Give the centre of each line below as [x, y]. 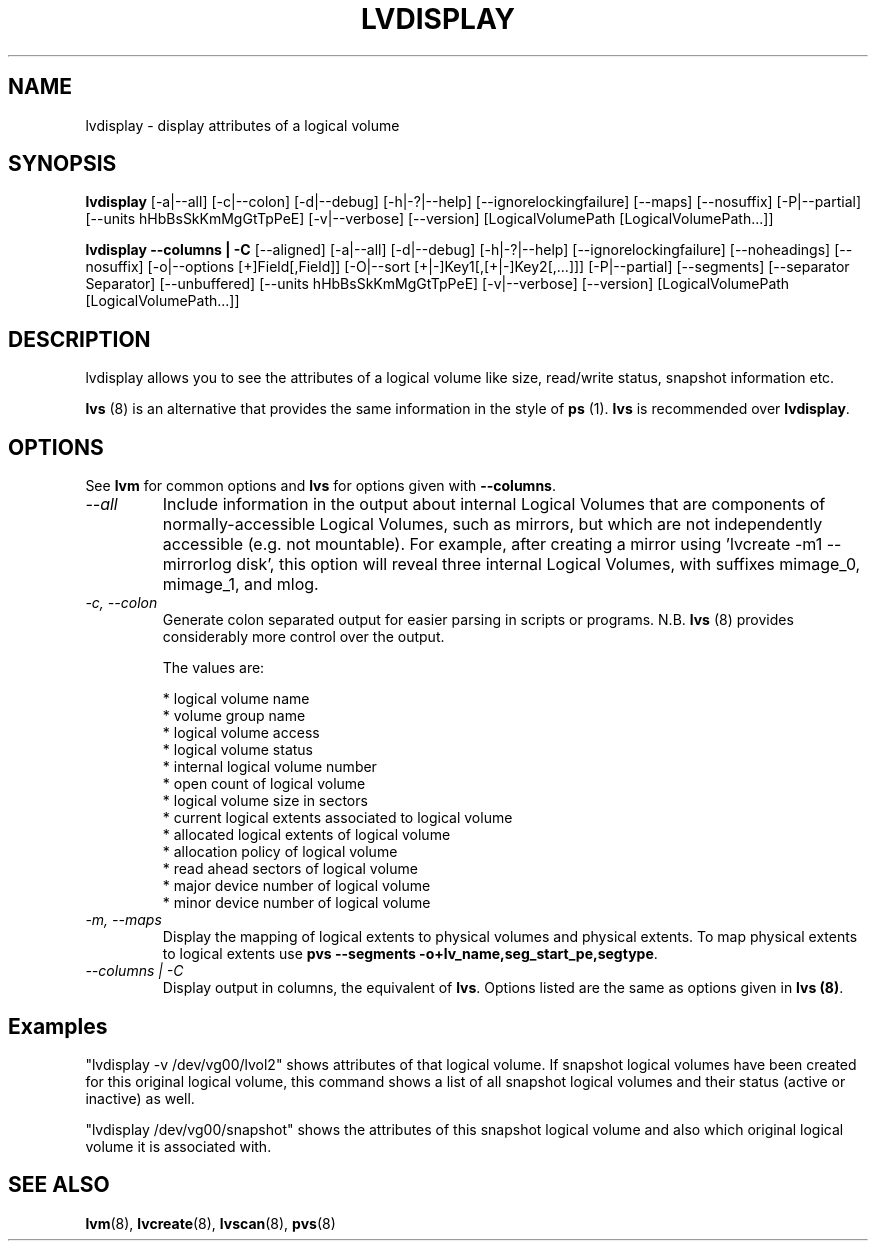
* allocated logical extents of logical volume [306, 835]
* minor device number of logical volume [296, 903]
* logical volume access [241, 733]
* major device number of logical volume [296, 886]
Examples [58, 1026]
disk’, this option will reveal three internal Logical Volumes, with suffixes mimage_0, [548, 564]
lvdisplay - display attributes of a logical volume [242, 125]
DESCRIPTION [79, 339]
